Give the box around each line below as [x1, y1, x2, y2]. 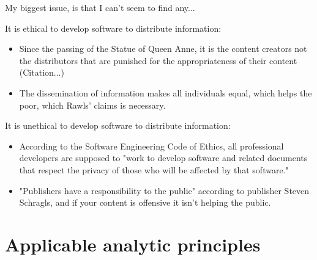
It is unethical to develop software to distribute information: [5, 119, 231, 132]
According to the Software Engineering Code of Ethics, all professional [19, 139, 284, 152]
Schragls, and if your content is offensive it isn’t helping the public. [19, 196, 271, 209]
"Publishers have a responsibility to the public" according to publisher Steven [19, 184, 310, 197]
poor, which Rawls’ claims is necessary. [19, 98, 166, 111]
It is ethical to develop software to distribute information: [5, 21, 222, 34]
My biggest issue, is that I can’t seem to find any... [5, 1, 195, 13]
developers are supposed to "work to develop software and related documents [19, 151, 308, 164]
